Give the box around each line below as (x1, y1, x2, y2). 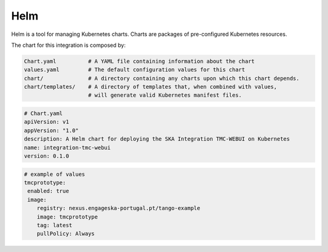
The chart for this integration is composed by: (11, 41, 126, 49)
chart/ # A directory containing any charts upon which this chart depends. (24, 75, 300, 82)
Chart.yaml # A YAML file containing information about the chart (24, 58, 255, 65)
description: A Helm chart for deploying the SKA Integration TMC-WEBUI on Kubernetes (24, 136, 290, 142)
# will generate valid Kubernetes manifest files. (88, 92, 242, 99)
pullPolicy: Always (36, 230, 95, 237)
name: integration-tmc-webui (24, 144, 111, 151)
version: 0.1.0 (24, 153, 69, 159)
